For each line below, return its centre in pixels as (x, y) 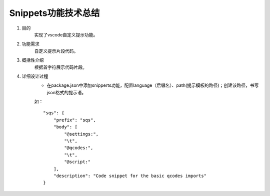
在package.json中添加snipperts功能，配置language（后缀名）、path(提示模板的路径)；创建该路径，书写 (153, 85)
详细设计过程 (35, 76)
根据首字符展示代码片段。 (60, 67)
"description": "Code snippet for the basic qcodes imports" (130, 176)
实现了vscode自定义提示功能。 (66, 34)
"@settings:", (81, 134)
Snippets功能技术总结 (54, 13)
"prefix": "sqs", (74, 120)
